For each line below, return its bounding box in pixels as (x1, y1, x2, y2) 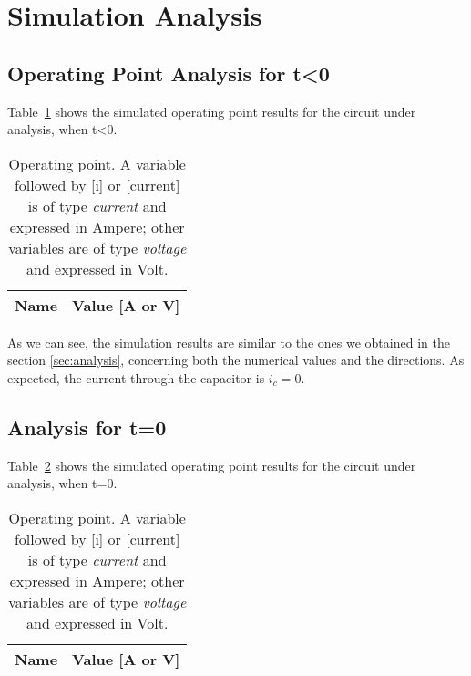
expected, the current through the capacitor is (7, 368, 265, 387)
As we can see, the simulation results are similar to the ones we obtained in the (7, 332, 450, 351)
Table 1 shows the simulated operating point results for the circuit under (7, 101, 416, 120)
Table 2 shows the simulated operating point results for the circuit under (7, 455, 416, 474)
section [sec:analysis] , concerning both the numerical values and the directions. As (7, 350, 465, 369)
